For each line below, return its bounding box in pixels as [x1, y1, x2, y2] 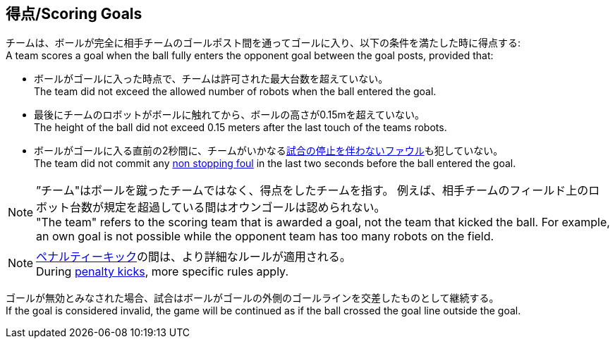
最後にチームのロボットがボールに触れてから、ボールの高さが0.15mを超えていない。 [34, 109, 425, 121]
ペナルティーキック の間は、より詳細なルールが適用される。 [36, 250, 351, 264]
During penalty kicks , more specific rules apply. [36, 264, 289, 279]
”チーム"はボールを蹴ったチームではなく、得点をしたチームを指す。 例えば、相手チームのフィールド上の [36, 183, 589, 198]
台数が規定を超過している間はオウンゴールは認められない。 [70, 200, 386, 215]
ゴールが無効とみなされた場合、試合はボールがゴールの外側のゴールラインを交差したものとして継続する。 [6, 292, 499, 305]
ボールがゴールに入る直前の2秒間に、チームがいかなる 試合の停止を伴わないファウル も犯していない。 [34, 145, 504, 157]
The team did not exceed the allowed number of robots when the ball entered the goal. [34, 85, 437, 98]
